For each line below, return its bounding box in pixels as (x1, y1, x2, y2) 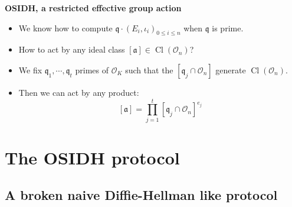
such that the (125, 63, 173, 76)
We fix (18, 63, 42, 76)
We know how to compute (18, 21, 113, 34)
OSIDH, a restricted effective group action (5, 2, 182, 14)
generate (215, 63, 246, 76)
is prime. (212, 21, 244, 34)
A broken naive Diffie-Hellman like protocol (5, 186, 278, 204)
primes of (75, 63, 109, 76)
